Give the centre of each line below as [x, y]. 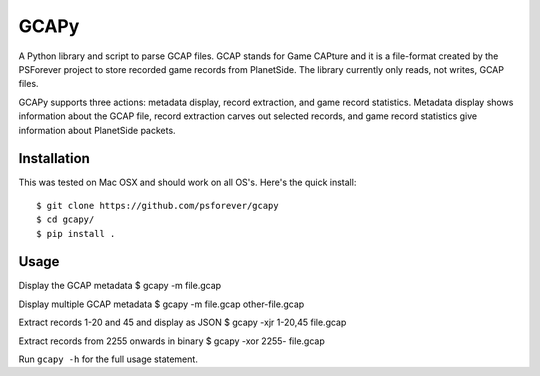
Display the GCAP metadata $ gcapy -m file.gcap [120, 286]
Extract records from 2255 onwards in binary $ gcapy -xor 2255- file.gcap [171, 341]
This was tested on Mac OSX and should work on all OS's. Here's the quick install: [187, 182]
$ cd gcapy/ [65, 219]
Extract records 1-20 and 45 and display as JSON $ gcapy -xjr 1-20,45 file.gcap [182, 322]
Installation [54, 158]
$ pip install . [76, 233]
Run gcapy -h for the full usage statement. [108, 359]
